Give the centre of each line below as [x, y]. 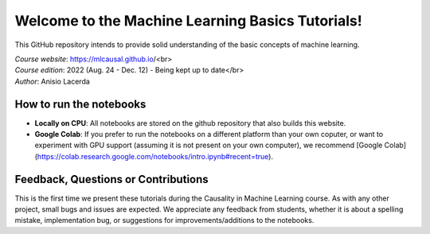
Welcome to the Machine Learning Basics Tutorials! [188, 21]
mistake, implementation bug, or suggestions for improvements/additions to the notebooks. [164, 220]
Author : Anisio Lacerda [53, 81]
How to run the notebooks [80, 104]
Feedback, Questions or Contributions [111, 179]
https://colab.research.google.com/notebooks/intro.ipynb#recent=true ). [155, 156]
